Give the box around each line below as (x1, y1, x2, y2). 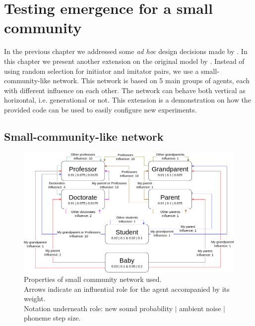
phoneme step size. (24, 313, 81, 323)
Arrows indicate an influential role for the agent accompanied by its (24, 283, 230, 294)
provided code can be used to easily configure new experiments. (4, 104, 197, 114)
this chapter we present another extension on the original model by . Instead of (4, 55, 245, 66)
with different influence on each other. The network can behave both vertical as (4, 85, 246, 95)
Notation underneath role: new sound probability (24, 303, 173, 313)
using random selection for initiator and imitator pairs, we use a (4, 65, 199, 76)
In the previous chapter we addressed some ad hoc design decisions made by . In (4, 46, 248, 56)
